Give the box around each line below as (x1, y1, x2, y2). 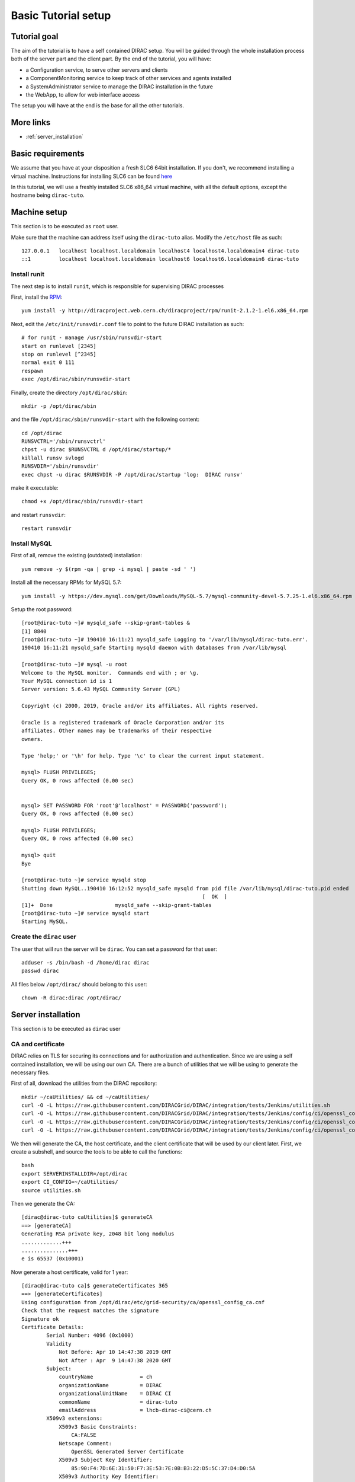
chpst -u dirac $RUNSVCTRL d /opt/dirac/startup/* (21, 446, 172, 453)
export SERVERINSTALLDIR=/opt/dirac (21, 1170, 128, 1177)
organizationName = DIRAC (59, 1382, 162, 1388)
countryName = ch (59, 1374, 153, 1381)
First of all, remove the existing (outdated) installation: (11, 552, 142, 559)
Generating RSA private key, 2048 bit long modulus (21, 1231, 175, 1237)
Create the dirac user (11, 932, 76, 941)
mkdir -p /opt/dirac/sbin (21, 403, 97, 409)
